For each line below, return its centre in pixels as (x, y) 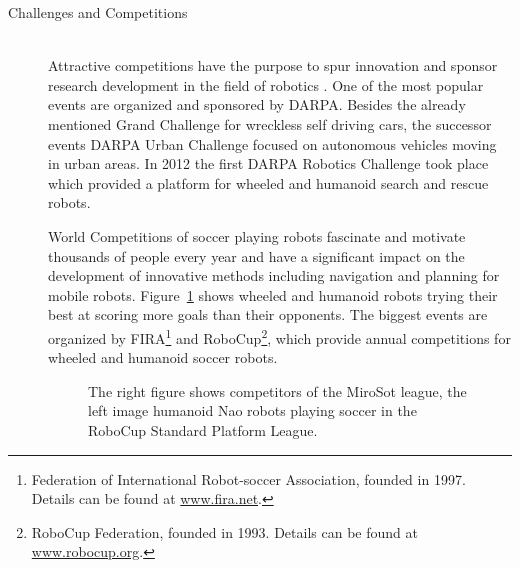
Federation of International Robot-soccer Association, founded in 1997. (248, 478)
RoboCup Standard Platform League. (203, 429)
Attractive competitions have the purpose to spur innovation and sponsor (273, 65)
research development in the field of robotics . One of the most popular (266, 84)
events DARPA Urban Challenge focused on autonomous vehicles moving (272, 143)
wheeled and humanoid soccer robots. (163, 357)
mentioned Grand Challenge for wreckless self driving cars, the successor (270, 123)
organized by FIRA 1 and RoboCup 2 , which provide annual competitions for (279, 336)
